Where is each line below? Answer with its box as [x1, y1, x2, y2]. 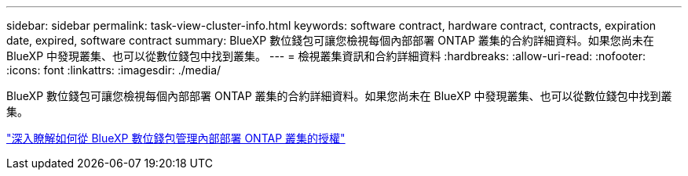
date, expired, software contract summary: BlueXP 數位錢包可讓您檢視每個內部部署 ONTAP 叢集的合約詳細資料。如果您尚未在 [6, 34, 654, 47]
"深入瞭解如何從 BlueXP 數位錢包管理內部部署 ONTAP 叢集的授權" [6, 131, 346, 145]
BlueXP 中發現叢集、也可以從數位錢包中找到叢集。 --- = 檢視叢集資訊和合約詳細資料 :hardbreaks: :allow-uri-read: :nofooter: [6, 49, 646, 63]
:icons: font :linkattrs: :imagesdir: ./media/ [6, 63, 221, 77]
